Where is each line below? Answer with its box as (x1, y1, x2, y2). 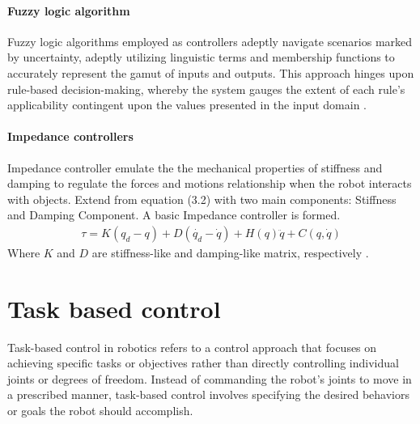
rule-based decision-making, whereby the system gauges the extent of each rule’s (7, 80, 405, 97)
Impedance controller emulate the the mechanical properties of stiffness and (7, 159, 383, 176)
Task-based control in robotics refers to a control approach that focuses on (7, 338, 377, 355)
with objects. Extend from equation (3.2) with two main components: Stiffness (7, 190, 397, 207)
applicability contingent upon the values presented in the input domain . (7, 96, 367, 113)
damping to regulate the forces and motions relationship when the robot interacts (7, 175, 412, 192)
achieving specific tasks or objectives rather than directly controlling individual (7, 354, 399, 371)
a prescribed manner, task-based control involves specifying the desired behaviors (7, 386, 409, 403)
